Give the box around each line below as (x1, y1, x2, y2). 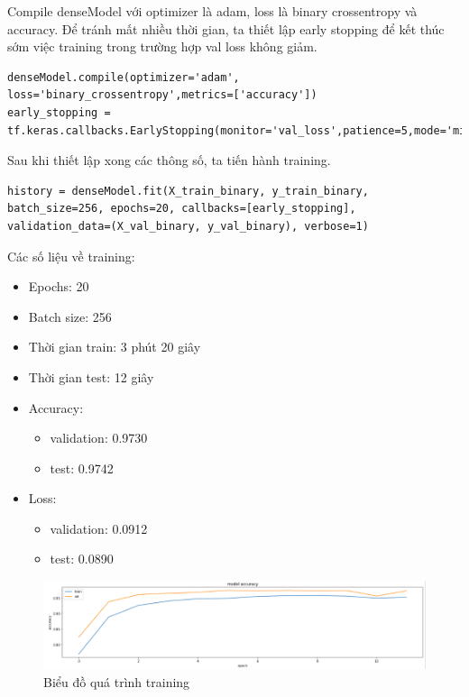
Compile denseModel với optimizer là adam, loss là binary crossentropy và (7, 2, 418, 20)
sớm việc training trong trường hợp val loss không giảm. (7, 37, 317, 56)
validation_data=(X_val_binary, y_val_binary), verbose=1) (7, 219, 369, 233)
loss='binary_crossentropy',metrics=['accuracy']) (7, 88, 317, 102)
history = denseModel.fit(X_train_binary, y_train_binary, (7, 184, 369, 197)
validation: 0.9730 (50, 428, 148, 447)
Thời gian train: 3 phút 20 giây (28, 337, 201, 356)
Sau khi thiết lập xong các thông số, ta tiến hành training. (7, 151, 331, 170)
